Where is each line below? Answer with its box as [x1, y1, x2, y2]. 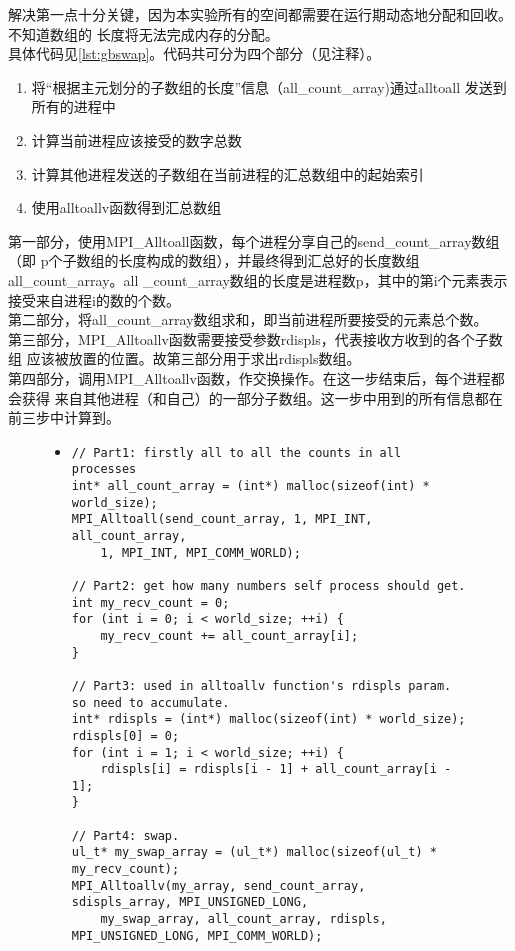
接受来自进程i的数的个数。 [8, 289, 180, 310]
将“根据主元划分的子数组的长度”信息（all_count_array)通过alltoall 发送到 [31, 76, 507, 97]
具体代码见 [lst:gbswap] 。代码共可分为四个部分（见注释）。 [8, 43, 381, 64]
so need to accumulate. [71, 695, 230, 710]
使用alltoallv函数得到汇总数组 [31, 197, 222, 218]
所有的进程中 [31, 96, 116, 117]
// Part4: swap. [71, 828, 180, 843]
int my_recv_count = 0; [71, 595, 230, 610]
